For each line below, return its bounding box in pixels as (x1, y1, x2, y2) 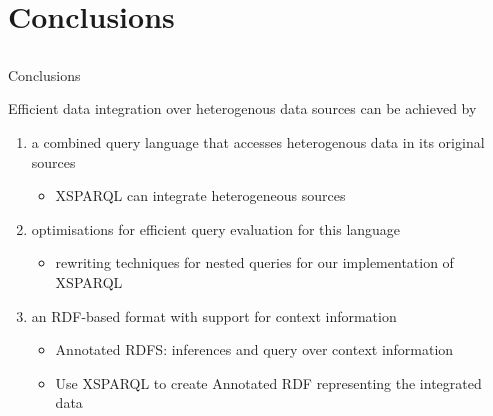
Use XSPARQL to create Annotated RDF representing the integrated (55, 372, 482, 393)
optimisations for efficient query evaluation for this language (31, 218, 401, 239)
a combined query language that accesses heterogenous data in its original (31, 131, 485, 152)
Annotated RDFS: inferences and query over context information (55, 339, 454, 360)
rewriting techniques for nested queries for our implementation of (55, 252, 454, 273)
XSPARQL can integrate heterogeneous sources (55, 185, 346, 206)
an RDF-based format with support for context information (31, 305, 397, 326)
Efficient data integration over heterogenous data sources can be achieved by (8, 98, 477, 119)
